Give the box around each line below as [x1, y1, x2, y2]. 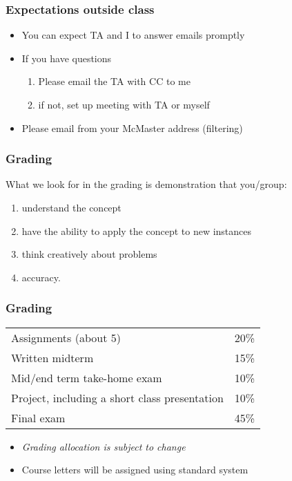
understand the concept [21, 200, 121, 214]
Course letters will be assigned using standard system [21, 462, 249, 477]
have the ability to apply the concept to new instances [21, 223, 252, 238]
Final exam [11, 409, 66, 426]
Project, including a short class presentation [11, 389, 224, 406]
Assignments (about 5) [11, 329, 121, 346]
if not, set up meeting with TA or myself [38, 97, 210, 111]
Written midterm [11, 349, 94, 366]
